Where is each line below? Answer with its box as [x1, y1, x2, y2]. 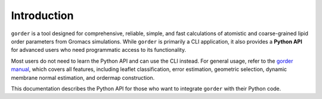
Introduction [11, 9, 74, 22]
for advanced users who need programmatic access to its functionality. [11, 47, 186, 54]
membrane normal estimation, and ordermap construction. [11, 74, 155, 81]
